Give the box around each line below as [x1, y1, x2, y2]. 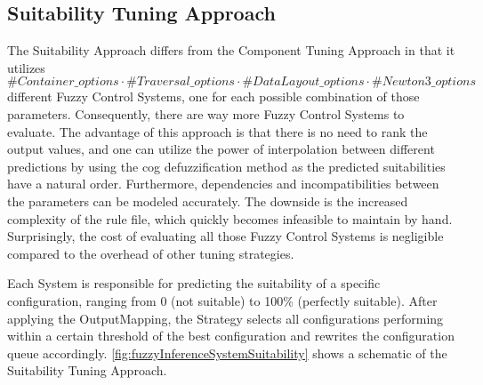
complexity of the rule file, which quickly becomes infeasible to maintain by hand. [7, 209, 453, 228]
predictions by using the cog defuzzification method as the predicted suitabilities [7, 156, 446, 175]
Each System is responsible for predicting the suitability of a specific [7, 274, 381, 293]
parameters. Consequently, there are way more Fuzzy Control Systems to [7, 104, 405, 123]
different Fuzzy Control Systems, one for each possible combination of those [7, 87, 420, 106]
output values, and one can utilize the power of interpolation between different [7, 140, 435, 158]
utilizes [7, 58, 45, 76]
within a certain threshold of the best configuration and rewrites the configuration [7, 326, 455, 345]
